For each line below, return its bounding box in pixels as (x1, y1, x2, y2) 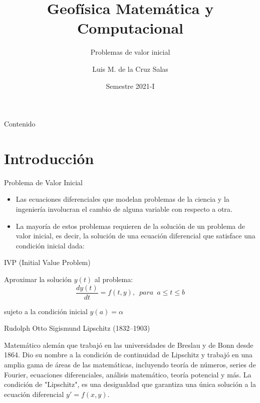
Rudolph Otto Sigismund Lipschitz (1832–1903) (4, 323, 150, 333)
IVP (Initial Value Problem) (4, 257, 91, 267)
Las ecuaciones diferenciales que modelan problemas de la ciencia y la (16, 194, 229, 204)
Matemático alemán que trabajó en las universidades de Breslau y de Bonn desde (4, 339, 253, 350)
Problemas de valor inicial (90, 47, 170, 57)
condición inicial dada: (16, 240, 85, 250)
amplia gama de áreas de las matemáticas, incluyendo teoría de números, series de (4, 359, 256, 369)
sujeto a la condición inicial (4, 306, 88, 316)
